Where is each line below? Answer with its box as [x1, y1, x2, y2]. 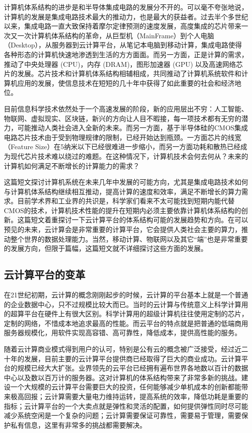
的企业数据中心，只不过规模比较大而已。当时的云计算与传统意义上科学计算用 [4, 299, 248, 309]
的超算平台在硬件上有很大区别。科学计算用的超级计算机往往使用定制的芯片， [4, 309, 248, 319]
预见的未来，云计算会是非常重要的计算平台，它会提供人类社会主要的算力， [4, 224, 241, 234]
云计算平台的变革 [4, 267, 85, 282]
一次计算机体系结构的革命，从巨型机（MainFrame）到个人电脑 [17, 30, 214, 40]
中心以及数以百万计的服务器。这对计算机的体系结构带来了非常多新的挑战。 [4, 372, 241, 382]
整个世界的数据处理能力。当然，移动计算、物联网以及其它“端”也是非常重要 [10, 233, 248, 244]
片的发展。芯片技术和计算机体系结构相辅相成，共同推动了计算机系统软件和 [4, 68, 241, 78]
